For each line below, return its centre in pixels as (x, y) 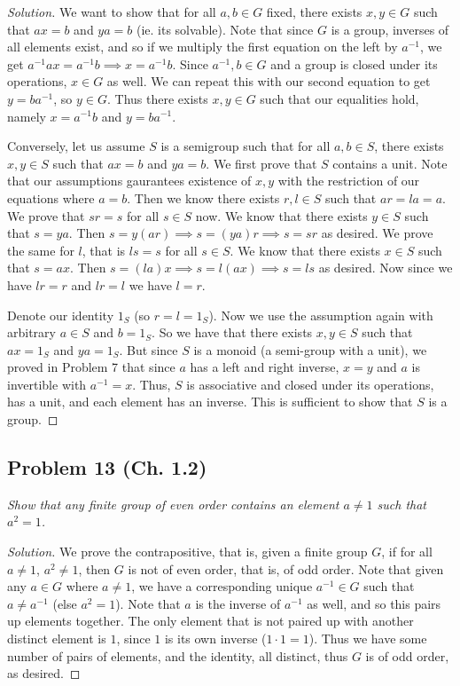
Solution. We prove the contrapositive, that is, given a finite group (187, 552)
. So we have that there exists (232, 332)
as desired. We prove (377, 233)
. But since (148, 349)
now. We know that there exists (281, 215)
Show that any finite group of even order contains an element (173, 504)
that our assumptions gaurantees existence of (129, 181)
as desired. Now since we (386, 268)
